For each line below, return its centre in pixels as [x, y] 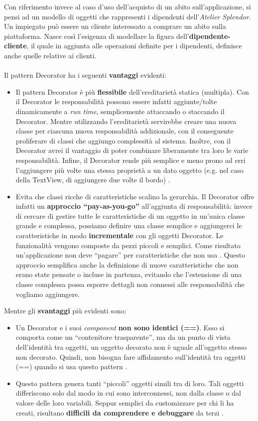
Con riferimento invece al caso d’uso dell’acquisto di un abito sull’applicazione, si [128, 6]
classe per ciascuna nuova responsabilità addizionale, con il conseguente [125, 131]
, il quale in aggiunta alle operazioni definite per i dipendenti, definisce [134, 46]
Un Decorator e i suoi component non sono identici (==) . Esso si [120, 327]
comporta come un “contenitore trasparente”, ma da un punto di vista [123, 337]
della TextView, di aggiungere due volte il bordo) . [93, 180]
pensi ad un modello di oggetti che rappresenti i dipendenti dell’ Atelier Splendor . [128, 16]
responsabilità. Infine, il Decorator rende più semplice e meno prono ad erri [130, 160]
